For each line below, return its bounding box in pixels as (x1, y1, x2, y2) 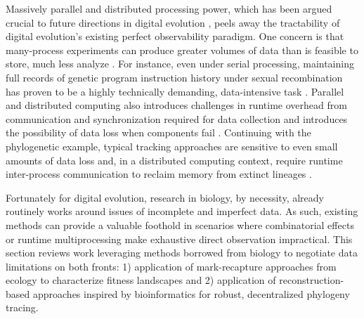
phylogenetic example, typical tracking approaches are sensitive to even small (6, 138, 338, 153)
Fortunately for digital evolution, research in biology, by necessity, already (6, 190, 324, 204)
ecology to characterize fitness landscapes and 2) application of (6, 273, 276, 287)
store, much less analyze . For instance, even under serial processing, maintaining (6, 56, 354, 71)
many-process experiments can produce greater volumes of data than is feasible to (6, 42, 358, 57)
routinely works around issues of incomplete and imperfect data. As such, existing (6, 204, 358, 219)
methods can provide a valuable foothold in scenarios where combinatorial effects (6, 217, 354, 232)
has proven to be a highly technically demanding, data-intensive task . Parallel (6, 84, 344, 98)
